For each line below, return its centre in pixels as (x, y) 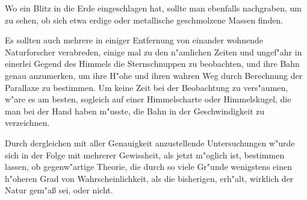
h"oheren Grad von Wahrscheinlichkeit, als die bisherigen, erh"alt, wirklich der (149, 178)
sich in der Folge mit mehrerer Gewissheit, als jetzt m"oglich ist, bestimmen (145, 155)
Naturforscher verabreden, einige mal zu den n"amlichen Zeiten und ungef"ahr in (153, 52)
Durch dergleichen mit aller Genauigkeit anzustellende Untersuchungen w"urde (150, 142)
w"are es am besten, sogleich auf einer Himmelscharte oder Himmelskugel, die (148, 99)
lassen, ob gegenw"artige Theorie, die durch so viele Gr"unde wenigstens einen (148, 167)
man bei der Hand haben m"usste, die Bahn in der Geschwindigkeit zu (135, 111)
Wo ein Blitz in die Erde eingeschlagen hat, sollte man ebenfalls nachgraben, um (153, 8)
